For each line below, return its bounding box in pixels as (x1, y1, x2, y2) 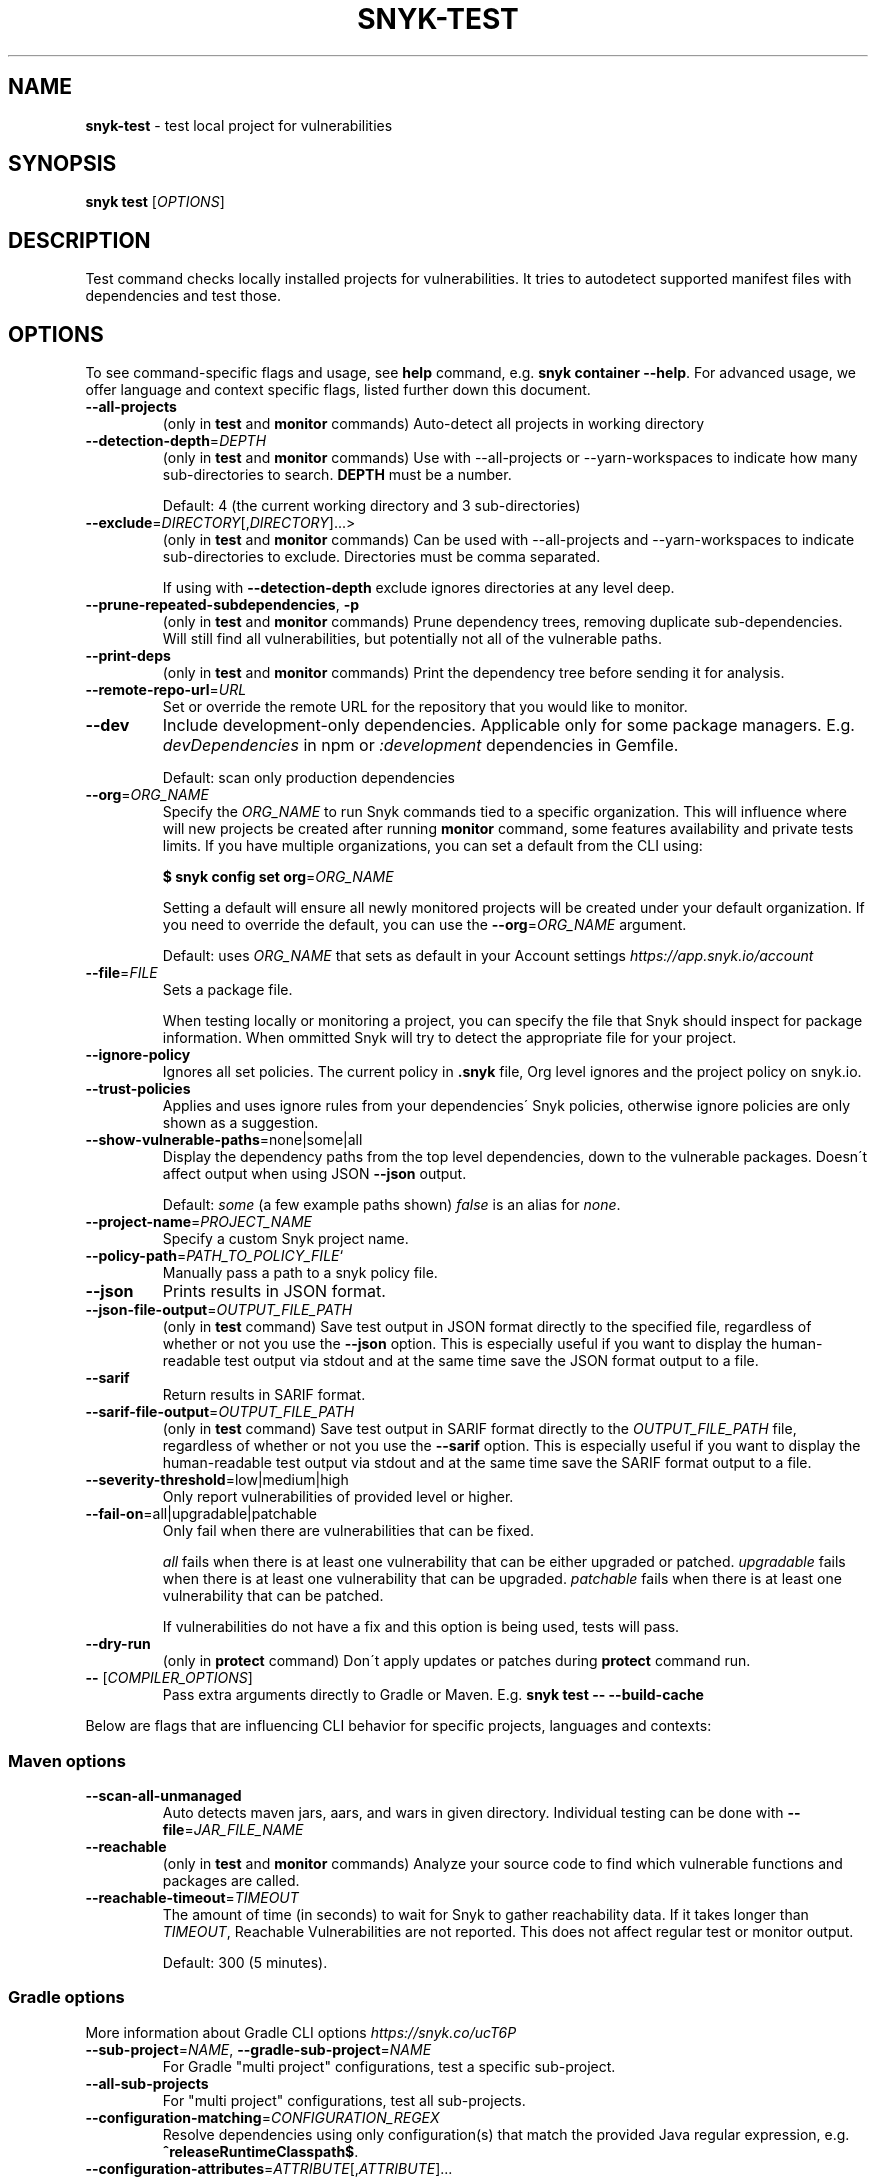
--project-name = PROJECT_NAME (85, 1213, 312, 1231)
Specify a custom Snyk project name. (162, 1230, 409, 1248)
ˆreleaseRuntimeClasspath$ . (162, 2142, 359, 2160)
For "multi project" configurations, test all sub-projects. (162, 2091, 526, 2109)
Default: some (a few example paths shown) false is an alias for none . (162, 1196, 621, 1214)
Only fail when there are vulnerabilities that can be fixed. (162, 1522, 534, 1540)
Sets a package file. (162, 981, 293, 999)
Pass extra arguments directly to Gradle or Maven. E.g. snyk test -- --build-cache (162, 1686, 704, 1704)
